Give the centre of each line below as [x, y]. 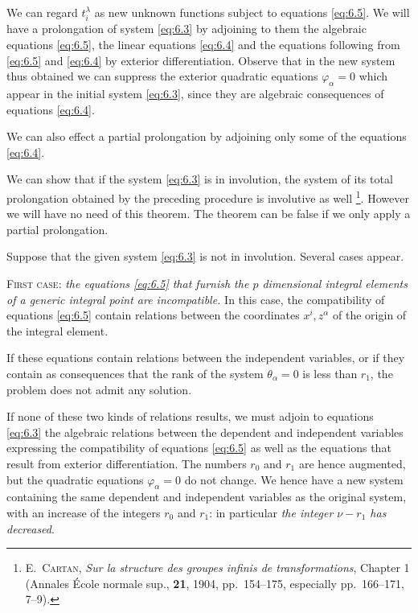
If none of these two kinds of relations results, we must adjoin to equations [190, 416]
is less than [330, 373]
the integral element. [57, 330]
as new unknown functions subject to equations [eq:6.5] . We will [252, 12]
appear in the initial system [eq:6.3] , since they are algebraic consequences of [195, 93]
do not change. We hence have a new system [294, 479]
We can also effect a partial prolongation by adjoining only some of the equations [207, 136]
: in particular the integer [271, 512]
